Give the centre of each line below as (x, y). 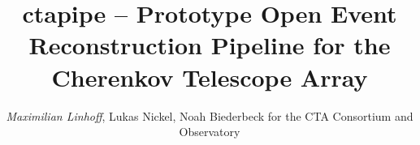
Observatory (210, 132)
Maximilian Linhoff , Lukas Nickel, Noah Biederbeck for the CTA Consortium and (210, 115)
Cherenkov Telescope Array (210, 77)
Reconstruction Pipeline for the (210, 45)
